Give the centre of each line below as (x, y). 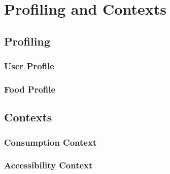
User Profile (29, 66)
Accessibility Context (48, 165)
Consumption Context (50, 142)
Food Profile (30, 89)
